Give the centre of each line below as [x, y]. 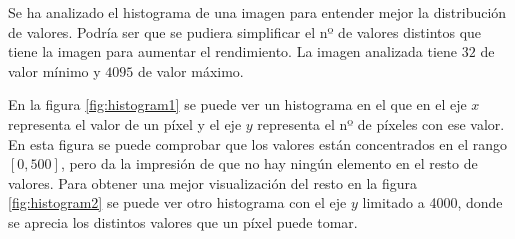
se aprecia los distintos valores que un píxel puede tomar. [183, 221]
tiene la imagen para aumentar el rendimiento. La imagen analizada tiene [233, 51]
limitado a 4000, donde [432, 202]
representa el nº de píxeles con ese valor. [381, 123]
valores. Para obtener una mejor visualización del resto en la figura [212, 182]
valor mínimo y [54, 70]
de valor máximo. [190, 70]
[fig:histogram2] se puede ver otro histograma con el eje [177, 202]
